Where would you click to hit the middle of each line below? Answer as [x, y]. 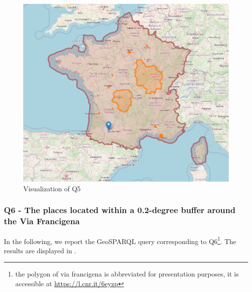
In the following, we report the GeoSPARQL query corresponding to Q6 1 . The [120, 240]
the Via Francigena [42, 221]
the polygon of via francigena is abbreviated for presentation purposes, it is [127, 274]
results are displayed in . [40, 250]
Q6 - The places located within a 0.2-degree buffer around [120, 210]
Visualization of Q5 [52, 188]
